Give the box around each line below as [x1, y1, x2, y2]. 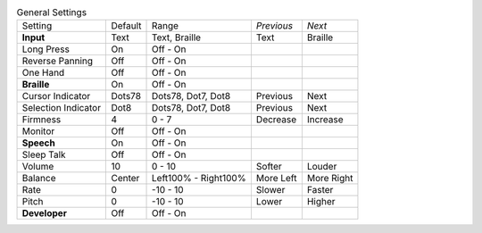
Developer [21, 207, 67, 220]
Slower [255, 184, 286, 196]
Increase [306, 113, 344, 126]
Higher [306, 196, 336, 208]
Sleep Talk [21, 148, 66, 161]
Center [111, 172, 140, 185]
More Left [255, 172, 297, 185]
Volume [21, 161, 54, 173]
